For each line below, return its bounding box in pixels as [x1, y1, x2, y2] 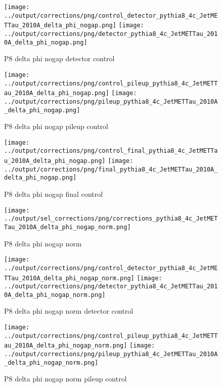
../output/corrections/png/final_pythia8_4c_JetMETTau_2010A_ [4, 165, 218, 173]
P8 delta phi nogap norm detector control [4, 306, 134, 316]
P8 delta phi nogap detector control [4, 53, 115, 64]
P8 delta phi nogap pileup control [4, 121, 108, 132]
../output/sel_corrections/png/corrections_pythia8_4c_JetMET [4, 215, 218, 223]
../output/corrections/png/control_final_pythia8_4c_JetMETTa [4, 147, 218, 155]
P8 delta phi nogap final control [4, 189, 103, 199]
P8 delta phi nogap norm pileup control [4, 373, 127, 384]
